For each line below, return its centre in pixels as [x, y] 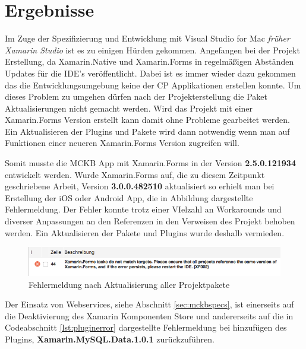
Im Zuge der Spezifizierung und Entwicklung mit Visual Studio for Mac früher [147, 38]
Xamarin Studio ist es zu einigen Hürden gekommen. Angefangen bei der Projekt [152, 50]
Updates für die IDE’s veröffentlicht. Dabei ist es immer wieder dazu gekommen [150, 73]
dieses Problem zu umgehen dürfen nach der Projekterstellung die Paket [136, 96]
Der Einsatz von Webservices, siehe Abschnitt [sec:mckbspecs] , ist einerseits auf [149, 304]
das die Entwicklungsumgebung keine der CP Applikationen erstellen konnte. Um [153, 85]
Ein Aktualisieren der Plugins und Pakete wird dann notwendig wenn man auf [147, 131]
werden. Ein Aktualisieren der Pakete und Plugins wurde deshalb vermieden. [145, 232]
